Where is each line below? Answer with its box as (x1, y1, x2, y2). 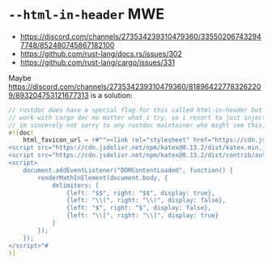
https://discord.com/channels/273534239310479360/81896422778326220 (8, 82, 261, 92)
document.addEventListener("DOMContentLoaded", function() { (23, 166, 233, 174)
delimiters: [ (51, 181, 100, 189)
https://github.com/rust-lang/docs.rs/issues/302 (19, 49, 182, 58)
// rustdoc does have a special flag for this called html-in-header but (8, 106, 263, 114)
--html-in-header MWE (8, 5, 165, 23)
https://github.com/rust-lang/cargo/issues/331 (19, 57, 176, 67)
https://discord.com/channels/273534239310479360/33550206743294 (19, 32, 261, 41)
